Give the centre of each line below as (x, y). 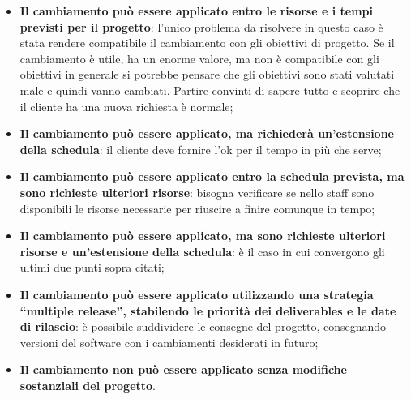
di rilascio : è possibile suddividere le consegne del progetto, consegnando (203, 326)
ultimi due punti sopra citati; (92, 267)
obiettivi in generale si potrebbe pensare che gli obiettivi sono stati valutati (207, 74)
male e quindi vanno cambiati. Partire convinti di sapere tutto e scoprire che (210, 90)
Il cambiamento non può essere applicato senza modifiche (183, 369)
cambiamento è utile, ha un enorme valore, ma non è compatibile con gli (199, 58)
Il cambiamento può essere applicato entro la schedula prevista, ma (212, 176)
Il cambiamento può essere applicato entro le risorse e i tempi (196, 11)
